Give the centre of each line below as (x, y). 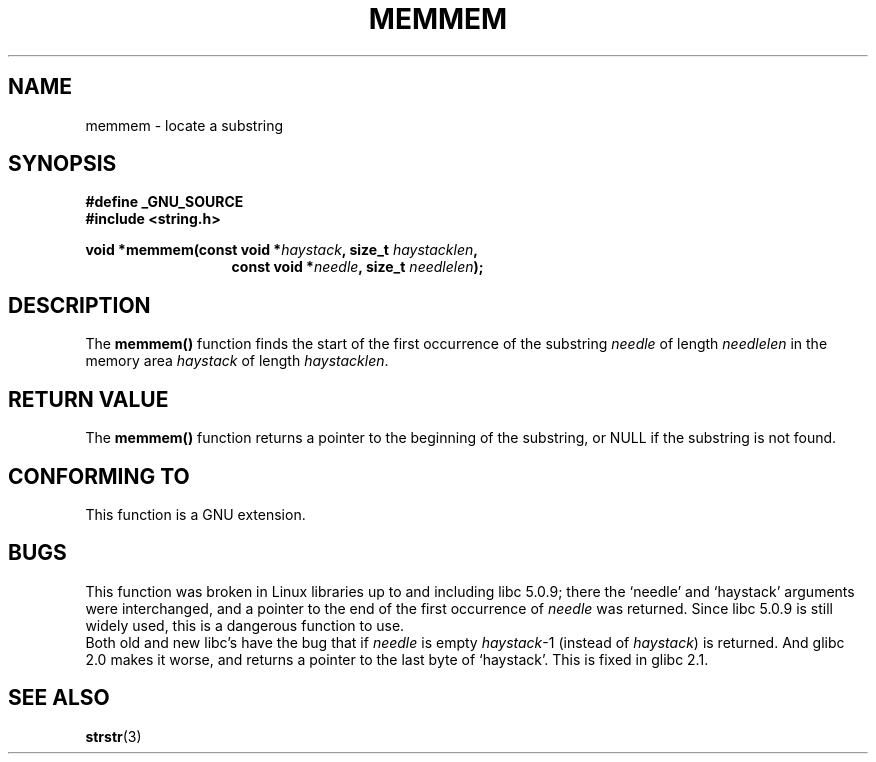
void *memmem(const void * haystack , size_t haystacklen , (281, 250)
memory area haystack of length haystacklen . (237, 361)
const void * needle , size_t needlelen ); (357, 267)
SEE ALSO (59, 698)
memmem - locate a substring (184, 125)
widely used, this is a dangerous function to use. (245, 625)
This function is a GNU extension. (195, 514)
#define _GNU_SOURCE (164, 202)
